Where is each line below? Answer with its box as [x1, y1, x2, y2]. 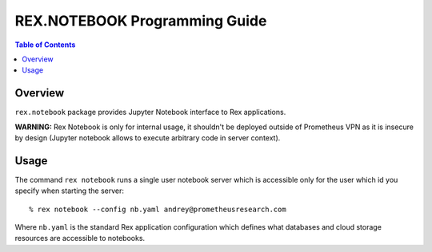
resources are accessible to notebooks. [14, 234, 146, 243]
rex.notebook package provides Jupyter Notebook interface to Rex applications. [14, 108, 286, 117]
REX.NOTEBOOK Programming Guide [14, 12, 267, 30]
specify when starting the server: [14, 186, 124, 195]
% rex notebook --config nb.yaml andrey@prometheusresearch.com [29, 204, 287, 214]
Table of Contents [14, 40, 76, 49]
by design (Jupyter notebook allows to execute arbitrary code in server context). [14, 133, 281, 143]
